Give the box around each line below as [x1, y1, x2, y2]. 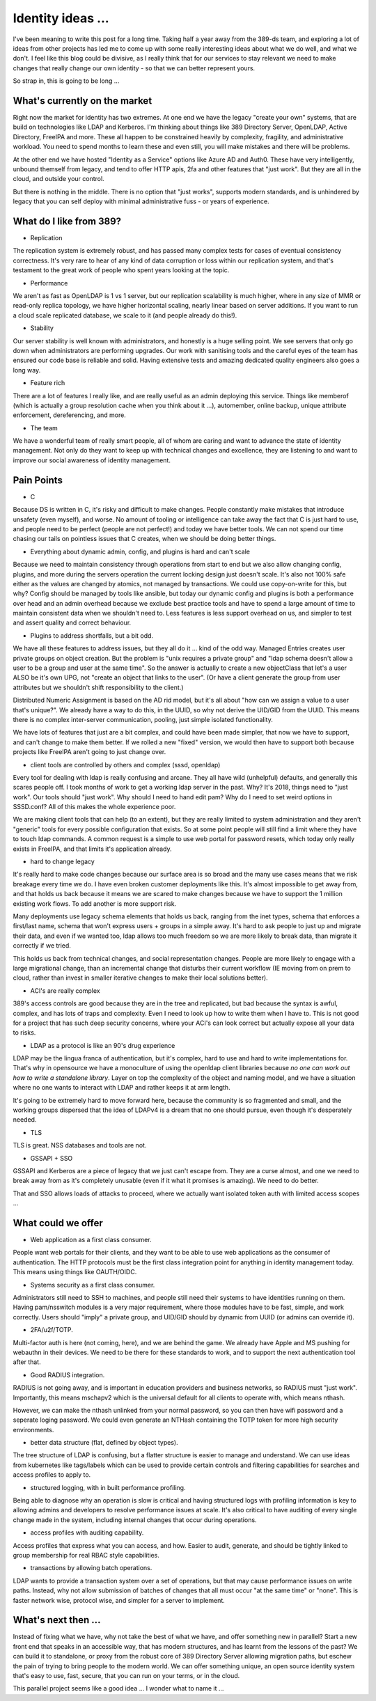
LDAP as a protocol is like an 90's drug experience [30, 1041, 175, 1049]
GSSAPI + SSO [30, 1154, 73, 1162]
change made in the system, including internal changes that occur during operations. [13, 1515, 257, 1524]
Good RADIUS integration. [30, 1370, 105, 1379]
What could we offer [13, 1217, 104, 1229]
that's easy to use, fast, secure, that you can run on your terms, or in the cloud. [13, 1672, 240, 1680]
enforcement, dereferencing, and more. [13, 411, 127, 419]
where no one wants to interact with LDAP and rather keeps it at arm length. [13, 1083, 230, 1092]
